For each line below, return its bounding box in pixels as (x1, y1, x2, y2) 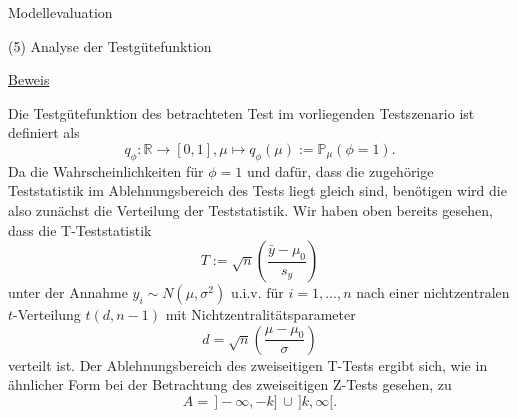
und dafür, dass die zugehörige (246, 160, 434, 181)
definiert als (8, 122, 80, 143)
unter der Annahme (8, 282, 128, 303)
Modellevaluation (8, 2, 113, 22)
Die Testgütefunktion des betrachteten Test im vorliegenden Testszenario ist (8, 102, 475, 123)
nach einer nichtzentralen (356, 282, 510, 303)
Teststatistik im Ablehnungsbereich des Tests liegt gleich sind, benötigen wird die (8, 180, 507, 201)
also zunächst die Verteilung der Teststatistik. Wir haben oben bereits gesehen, (8, 199, 493, 220)
